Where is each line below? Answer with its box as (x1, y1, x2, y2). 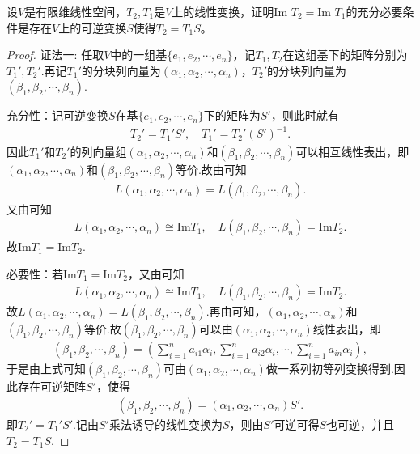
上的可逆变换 (58, 19, 127, 36)
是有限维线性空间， (24, 3, 127, 19)
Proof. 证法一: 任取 (6, 46, 104, 63)
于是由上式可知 (6, 360, 86, 377)
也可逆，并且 (326, 416, 395, 433)
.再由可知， (206, 303, 266, 320)
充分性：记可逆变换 (6, 107, 108, 124)
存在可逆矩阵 (17, 378, 86, 395)
